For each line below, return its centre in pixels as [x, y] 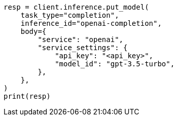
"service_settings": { [83, 48]
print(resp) [27, 96]
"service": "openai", [81, 39]
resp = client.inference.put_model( [76, 7]
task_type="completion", [70, 15]
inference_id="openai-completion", [91, 23]
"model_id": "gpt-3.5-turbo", [115, 64]
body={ [33, 31]
